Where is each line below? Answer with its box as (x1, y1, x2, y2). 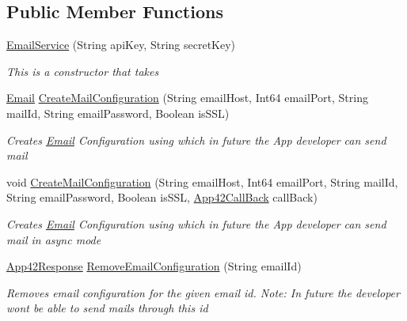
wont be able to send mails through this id (6, 300, 208, 316)
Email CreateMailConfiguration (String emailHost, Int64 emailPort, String (6, 89, 368, 106)
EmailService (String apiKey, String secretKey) (6, 36, 236, 53)
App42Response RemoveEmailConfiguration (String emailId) (6, 258, 302, 274)
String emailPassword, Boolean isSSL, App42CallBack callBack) (6, 189, 318, 206)
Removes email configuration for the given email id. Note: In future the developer (6, 284, 400, 300)
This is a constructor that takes (6, 62, 159, 79)
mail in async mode (6, 231, 101, 247)
